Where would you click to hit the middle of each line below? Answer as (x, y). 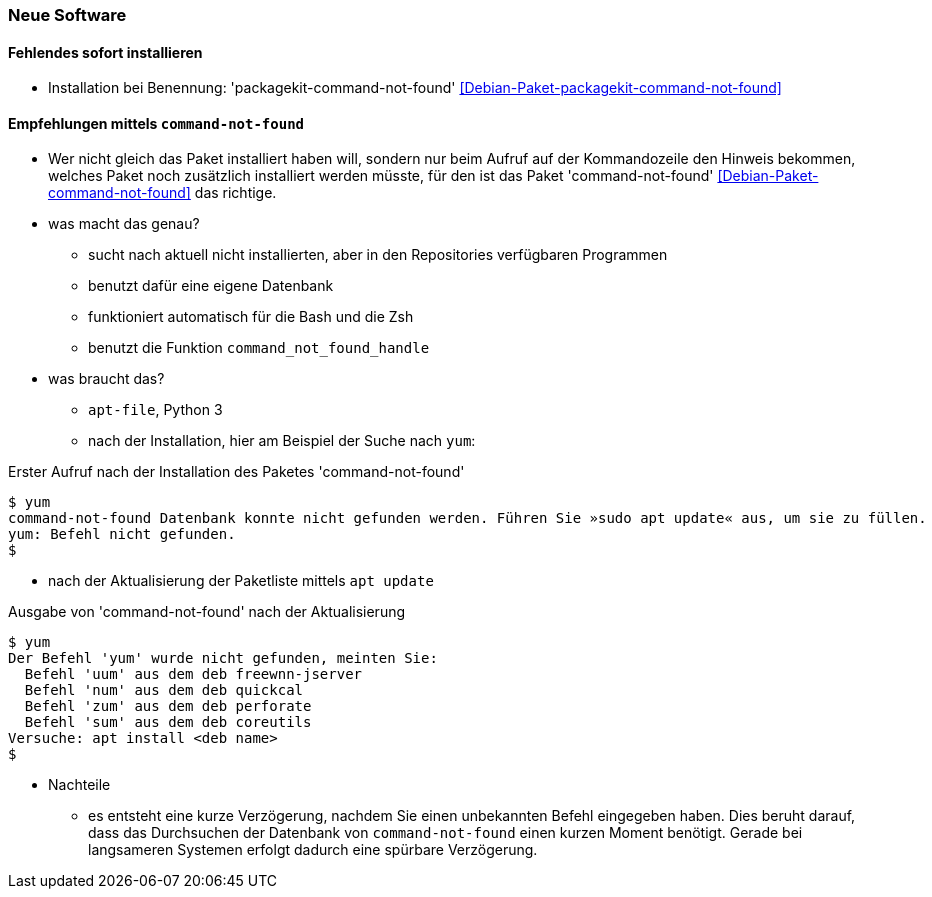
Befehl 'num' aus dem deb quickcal (164, 690)
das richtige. (235, 193)
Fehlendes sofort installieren (105, 52)
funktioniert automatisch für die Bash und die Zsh (251, 317)
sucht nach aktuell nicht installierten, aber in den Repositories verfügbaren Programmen (378, 255)
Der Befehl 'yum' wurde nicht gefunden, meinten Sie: (223, 658)
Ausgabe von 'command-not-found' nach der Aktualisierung (207, 612)
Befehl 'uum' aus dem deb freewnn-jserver (193, 674)
